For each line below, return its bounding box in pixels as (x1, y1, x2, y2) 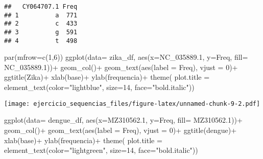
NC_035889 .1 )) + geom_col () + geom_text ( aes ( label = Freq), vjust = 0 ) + (4, 61, 238, 72)
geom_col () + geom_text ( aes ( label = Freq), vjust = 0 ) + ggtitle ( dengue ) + (4, 124, 237, 135)
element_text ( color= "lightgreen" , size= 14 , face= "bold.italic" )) (4, 145, 198, 155)
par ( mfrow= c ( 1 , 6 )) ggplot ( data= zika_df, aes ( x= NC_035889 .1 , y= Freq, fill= (4, 52, 248, 62)
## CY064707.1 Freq (4, 3, 78, 10)
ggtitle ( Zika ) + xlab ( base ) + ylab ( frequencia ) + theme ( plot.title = (4, 72, 210, 82)
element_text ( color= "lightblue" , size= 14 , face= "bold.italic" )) (4, 82, 195, 93)
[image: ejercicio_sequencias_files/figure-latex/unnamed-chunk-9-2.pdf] (4, 100, 260, 107)
